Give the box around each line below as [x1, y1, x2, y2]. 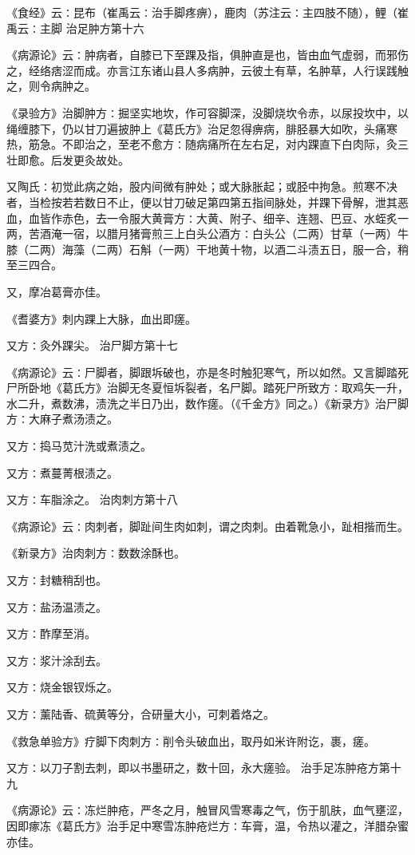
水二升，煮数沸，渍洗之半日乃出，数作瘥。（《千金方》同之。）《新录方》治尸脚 [6, 394, 409, 411]
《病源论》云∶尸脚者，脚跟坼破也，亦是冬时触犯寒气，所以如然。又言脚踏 [6, 363, 397, 380]
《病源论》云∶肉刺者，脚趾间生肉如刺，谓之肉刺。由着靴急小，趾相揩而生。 [6, 517, 409, 534]
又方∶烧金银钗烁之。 [6, 679, 118, 695]
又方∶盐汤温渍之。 [6, 598, 107, 615]
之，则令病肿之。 [6, 77, 96, 94]
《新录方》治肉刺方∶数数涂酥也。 [6, 544, 185, 561]
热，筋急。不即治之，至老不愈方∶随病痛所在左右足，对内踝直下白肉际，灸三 [6, 136, 409, 152]
